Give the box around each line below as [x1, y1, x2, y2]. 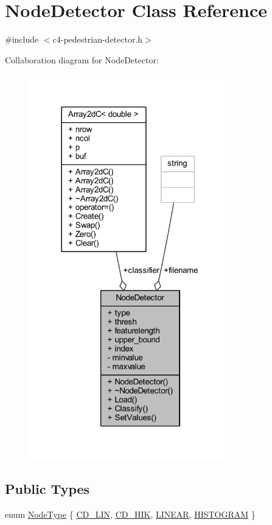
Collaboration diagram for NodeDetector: [5, 53, 159, 66]
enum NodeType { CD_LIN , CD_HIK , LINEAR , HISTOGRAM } [5, 508, 256, 521]
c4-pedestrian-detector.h [52, 33, 143, 46]
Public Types [5, 479, 90, 498]
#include [5, 33, 39, 46]
